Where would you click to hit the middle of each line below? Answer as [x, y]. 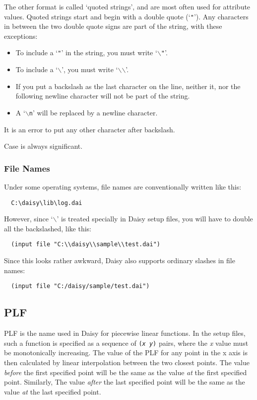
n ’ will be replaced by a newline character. [93, 112]
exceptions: [21, 36]
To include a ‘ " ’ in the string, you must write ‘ [86, 52]
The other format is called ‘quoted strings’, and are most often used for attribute [127, 6]
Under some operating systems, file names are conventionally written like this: [123, 186]
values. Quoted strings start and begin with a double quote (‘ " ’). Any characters [126, 16]
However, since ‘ [29, 219]
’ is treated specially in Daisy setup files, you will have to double [155, 219]
